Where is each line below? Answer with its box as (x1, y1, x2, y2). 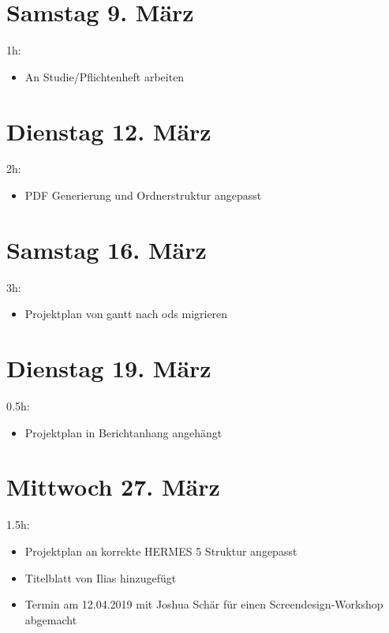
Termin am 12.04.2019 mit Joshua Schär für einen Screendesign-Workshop (24, 596, 383, 612)
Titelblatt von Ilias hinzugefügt (24, 569, 177, 586)
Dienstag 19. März (6, 352, 211, 384)
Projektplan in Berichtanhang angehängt (24, 424, 223, 440)
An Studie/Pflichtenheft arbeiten (24, 68, 185, 84)
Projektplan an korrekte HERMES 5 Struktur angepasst (24, 542, 297, 559)
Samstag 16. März (6, 233, 207, 265)
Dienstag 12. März (6, 114, 211, 147)
